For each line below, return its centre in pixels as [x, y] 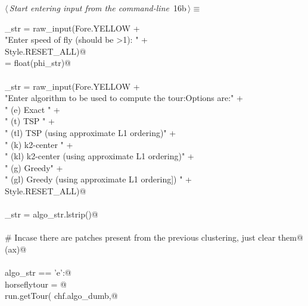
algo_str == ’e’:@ [38, 272]
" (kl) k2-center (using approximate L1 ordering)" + [99, 156]
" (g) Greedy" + [34, 167]
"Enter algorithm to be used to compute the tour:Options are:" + [124, 98]
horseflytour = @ [36, 284]
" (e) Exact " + [32, 109]
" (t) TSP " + [30, 121]
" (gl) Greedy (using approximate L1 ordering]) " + [98, 179]
